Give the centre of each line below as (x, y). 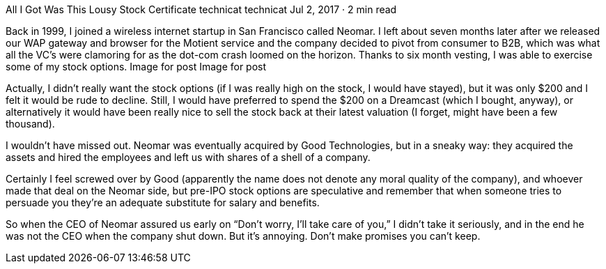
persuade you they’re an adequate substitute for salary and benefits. (163, 202)
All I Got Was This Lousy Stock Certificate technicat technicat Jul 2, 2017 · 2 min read (201, 9)
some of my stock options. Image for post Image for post (136, 67)
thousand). (30, 124)
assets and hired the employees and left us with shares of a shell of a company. (188, 157)
